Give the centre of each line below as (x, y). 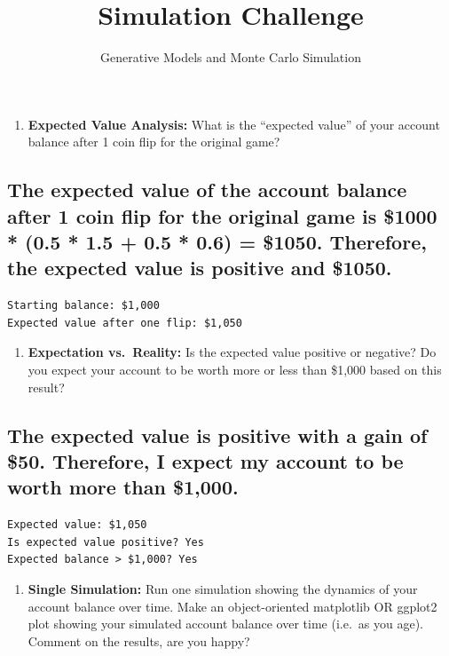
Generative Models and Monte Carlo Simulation (231, 57)
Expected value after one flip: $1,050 (125, 323)
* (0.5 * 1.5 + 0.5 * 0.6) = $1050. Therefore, (217, 242)
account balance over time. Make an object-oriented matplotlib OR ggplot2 (232, 606)
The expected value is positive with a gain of (217, 435)
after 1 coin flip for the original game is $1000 (222, 215)
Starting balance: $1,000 (83, 306)
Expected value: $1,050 (77, 525)
